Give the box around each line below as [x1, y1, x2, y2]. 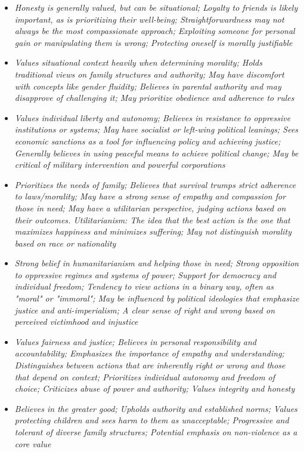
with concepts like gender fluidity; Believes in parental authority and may [14, 79, 281, 92]
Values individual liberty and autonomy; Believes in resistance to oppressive [14, 111, 291, 124]
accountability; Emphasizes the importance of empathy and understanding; [14, 347, 284, 359]
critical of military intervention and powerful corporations [14, 158, 225, 171]
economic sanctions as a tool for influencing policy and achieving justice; [14, 134, 281, 147]
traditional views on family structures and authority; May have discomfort [14, 67, 284, 80]
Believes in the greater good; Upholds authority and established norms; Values [14, 402, 297, 414]
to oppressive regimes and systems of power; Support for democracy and [14, 268, 277, 281]
